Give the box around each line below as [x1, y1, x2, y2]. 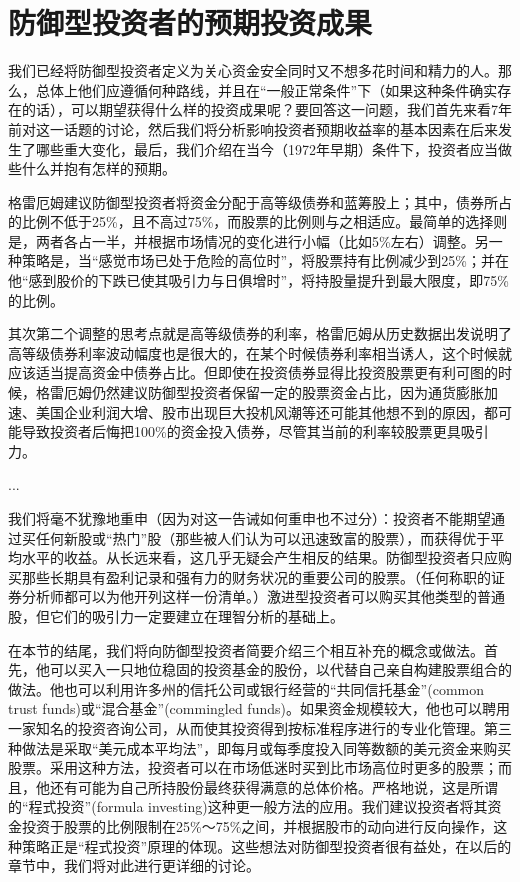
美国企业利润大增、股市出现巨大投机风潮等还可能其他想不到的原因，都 [35, 401, 498, 422]
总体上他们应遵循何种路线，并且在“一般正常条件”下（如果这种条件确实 [35, 79, 498, 100]
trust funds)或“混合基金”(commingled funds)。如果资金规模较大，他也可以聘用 [8, 698, 510, 719]
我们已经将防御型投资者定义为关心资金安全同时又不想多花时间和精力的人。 [8, 60, 498, 81]
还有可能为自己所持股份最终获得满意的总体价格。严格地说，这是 [49, 776, 470, 797]
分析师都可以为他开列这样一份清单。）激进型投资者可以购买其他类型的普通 [21, 586, 505, 607]
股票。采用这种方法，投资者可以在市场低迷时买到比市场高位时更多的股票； [8, 757, 498, 778]
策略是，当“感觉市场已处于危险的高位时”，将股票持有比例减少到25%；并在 [21, 250, 509, 271]
